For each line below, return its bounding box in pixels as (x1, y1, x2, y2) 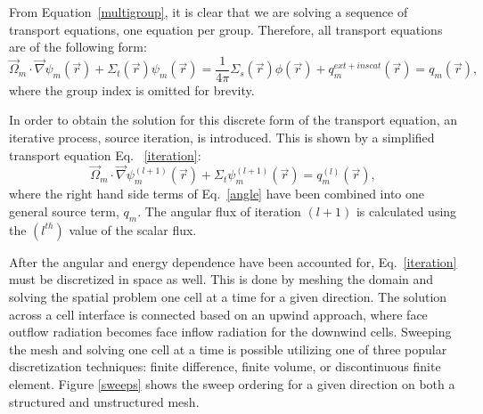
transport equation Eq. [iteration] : (9, 145, 201, 164)
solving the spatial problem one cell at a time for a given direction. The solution (9, 288, 447, 306)
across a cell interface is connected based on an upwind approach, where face (9, 304, 428, 323)
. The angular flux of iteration (137, 202, 301, 221)
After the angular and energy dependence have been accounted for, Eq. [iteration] (9, 252, 457, 271)
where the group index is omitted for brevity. (9, 80, 255, 99)
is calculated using (356, 202, 457, 221)
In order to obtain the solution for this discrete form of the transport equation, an (9, 110, 458, 129)
